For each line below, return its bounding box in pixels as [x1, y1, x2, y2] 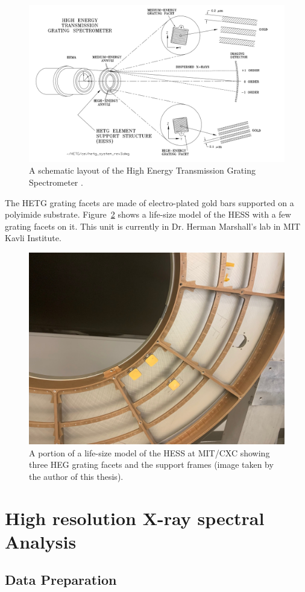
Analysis [5, 529, 77, 553]
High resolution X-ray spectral [5, 505, 265, 530]
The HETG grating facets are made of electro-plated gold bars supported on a [5, 196, 294, 209]
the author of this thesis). [29, 470, 124, 482]
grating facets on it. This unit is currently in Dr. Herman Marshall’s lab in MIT [5, 219, 301, 232]
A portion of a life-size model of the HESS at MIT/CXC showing [29, 446, 270, 459]
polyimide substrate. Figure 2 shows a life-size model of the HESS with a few [5, 208, 291, 221]
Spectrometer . [29, 176, 83, 189]
